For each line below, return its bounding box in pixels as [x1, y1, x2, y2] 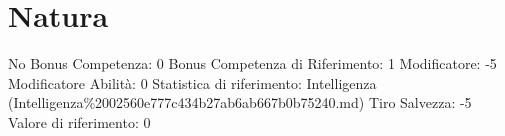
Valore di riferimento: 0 [8, 111, 151, 132]
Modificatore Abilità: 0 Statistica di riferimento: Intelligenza [8, 72, 377, 93]
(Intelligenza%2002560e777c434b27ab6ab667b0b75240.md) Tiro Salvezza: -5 [8, 92, 472, 113]
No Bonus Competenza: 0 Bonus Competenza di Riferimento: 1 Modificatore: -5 [8, 53, 497, 74]
